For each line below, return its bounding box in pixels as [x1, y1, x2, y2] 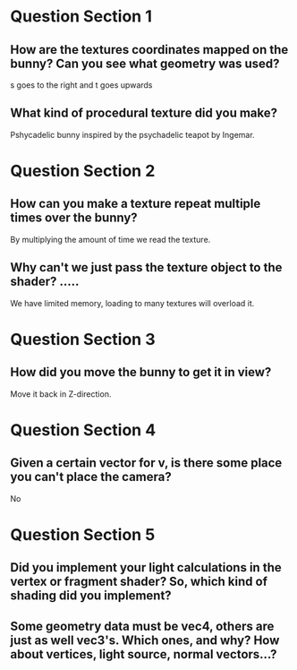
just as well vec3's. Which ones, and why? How [10, 632, 280, 648]
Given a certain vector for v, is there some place [10, 455, 283, 471]
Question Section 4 [10, 419, 157, 440]
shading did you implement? [10, 588, 173, 604]
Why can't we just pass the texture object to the [10, 260, 283, 275]
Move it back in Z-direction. [10, 388, 112, 399]
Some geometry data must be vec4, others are [10, 618, 275, 633]
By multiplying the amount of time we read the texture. [10, 234, 211, 245]
